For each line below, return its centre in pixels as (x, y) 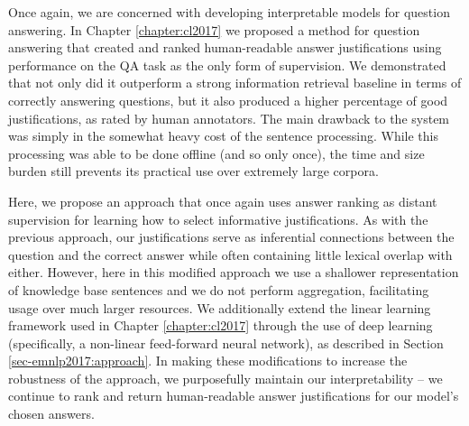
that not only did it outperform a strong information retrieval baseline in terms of (235, 83)
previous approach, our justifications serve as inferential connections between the (231, 237)
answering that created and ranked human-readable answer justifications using (225, 47)
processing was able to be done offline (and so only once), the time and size (216, 153)
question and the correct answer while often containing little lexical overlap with (230, 254)
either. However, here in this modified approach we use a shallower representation (234, 272)
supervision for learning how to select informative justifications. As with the (218, 219)
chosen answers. (51, 414)
